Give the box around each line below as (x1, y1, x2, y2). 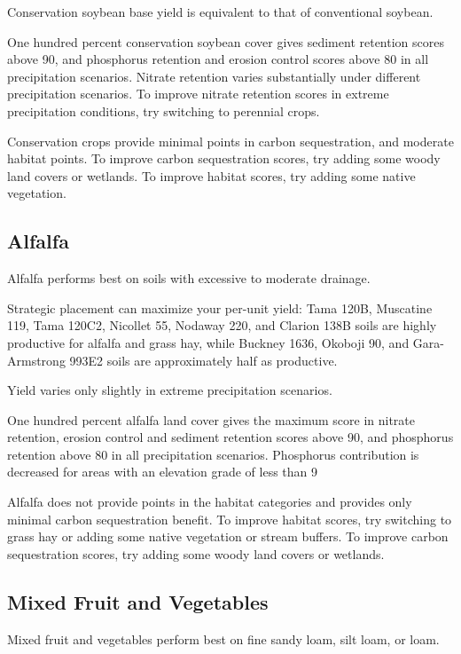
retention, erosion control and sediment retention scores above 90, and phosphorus (7, 428, 454, 446)
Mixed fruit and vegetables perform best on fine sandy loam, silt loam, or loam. (7, 629, 440, 648)
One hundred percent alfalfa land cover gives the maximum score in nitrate (7, 410, 416, 429)
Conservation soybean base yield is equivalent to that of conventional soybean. (7, 3, 434, 20)
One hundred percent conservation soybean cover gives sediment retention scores (7, 32, 444, 51)
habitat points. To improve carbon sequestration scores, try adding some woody (7, 149, 441, 168)
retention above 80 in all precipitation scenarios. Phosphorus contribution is (7, 445, 419, 463)
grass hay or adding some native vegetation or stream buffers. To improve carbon (7, 527, 449, 546)
